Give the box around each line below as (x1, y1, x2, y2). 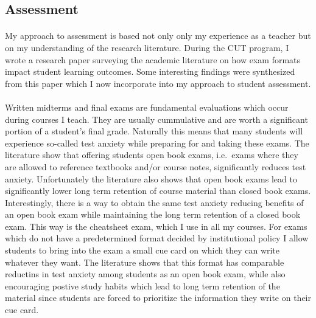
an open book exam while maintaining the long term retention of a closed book (5, 208, 301, 221)
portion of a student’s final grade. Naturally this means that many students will (5, 125, 303, 137)
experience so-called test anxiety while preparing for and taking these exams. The (5, 136, 309, 149)
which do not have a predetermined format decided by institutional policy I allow (5, 232, 309, 244)
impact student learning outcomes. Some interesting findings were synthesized (5, 65, 295, 78)
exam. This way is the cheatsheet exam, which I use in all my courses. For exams (5, 219, 307, 232)
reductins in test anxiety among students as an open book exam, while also (5, 268, 286, 280)
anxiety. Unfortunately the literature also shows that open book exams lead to (5, 172, 297, 185)
